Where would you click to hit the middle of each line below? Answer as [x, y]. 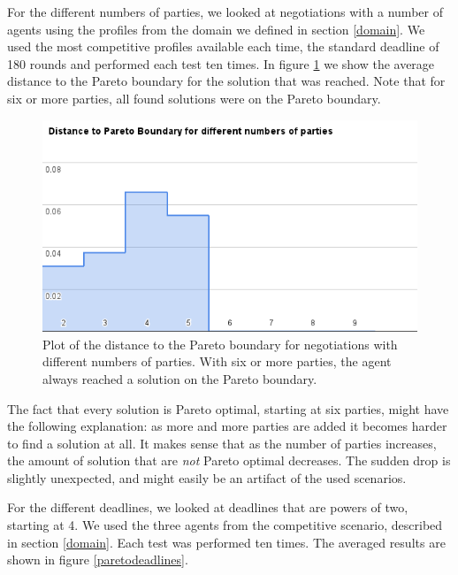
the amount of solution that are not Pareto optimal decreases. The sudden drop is [229, 460]
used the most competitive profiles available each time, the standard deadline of [223, 46]
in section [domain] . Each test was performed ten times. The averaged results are [226, 542]
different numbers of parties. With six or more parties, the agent [217, 361]
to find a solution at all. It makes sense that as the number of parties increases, [222, 443]
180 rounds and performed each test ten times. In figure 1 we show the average [221, 63]
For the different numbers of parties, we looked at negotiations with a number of [225, 11]
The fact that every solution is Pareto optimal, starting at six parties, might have [228, 408]
